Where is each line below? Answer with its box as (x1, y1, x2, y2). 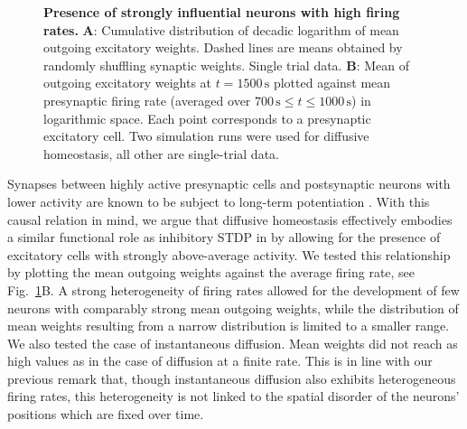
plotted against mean (273, 73, 391, 92)
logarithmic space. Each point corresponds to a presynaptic (43, 108, 371, 127)
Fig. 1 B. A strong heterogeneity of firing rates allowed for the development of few (7, 280, 460, 299)
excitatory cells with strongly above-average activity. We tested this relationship (7, 245, 451, 264)
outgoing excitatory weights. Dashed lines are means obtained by (43, 38, 403, 57)
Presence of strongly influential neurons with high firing (43, 3, 400, 21)
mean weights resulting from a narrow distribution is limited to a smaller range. (7, 316, 450, 335)
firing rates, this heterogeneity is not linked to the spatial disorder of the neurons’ (7, 387, 460, 406)
